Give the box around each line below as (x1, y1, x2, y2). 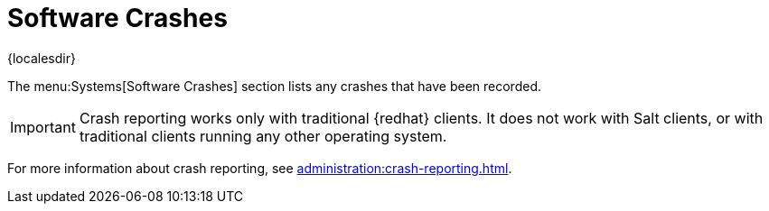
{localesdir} (7, 50, 76, 66)
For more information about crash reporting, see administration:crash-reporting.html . (7, 160, 512, 176)
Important (10, 117, 76, 136)
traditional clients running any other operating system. (79, 126, 447, 145)
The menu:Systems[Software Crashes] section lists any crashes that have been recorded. (7, 78, 542, 94)
